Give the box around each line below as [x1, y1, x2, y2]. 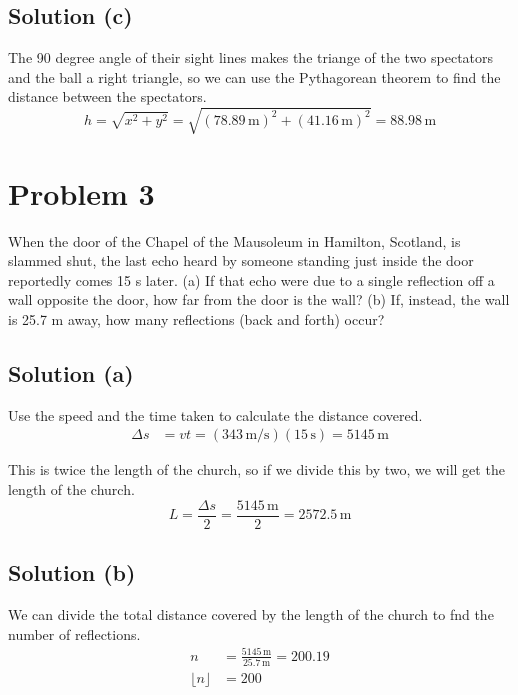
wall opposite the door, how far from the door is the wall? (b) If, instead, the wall [8, 289, 510, 310]
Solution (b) [8, 557, 136, 588]
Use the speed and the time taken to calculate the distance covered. [8, 404, 423, 425]
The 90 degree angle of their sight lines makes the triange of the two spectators [8, 47, 494, 68]
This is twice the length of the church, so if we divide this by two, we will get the [8, 459, 505, 480]
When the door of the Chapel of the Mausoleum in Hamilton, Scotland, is [8, 230, 461, 251]
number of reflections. [8, 623, 141, 644]
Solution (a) [8, 358, 134, 389]
